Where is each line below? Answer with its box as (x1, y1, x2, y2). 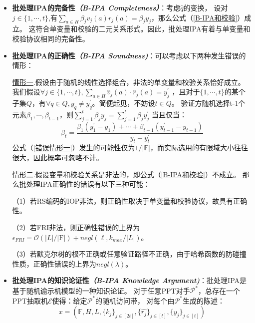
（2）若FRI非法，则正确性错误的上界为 (12, 222, 140, 233)
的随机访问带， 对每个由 (95, 295, 175, 306)
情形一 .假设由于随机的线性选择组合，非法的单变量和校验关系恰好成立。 (12, 76, 245, 87)
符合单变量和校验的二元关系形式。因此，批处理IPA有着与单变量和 (35, 23, 251, 34)
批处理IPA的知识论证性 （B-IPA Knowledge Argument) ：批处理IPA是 (12, 275, 247, 286)
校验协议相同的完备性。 (12, 33, 89, 43)
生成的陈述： (183, 295, 225, 306)
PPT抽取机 (12, 295, 48, 306)
